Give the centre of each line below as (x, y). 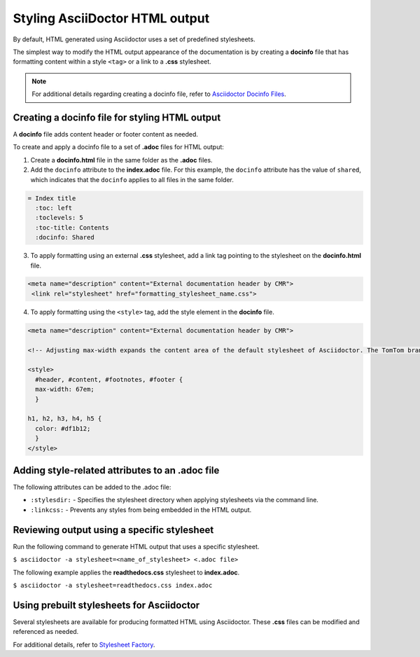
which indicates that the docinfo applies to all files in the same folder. (132, 179)
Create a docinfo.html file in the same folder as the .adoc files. (121, 160)
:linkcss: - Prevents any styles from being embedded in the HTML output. (141, 510)
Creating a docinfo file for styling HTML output (117, 117)
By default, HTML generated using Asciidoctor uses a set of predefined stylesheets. (134, 39)
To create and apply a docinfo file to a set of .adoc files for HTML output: (118, 147)
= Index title (52, 198)
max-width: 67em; (65, 389)
